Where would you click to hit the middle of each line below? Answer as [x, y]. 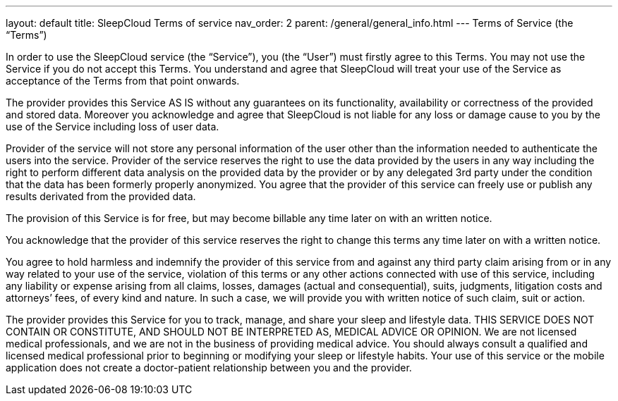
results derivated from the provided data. [101, 196]
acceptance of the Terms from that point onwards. [123, 81]
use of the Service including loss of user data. [113, 127]
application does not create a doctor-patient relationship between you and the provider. [209, 368]
